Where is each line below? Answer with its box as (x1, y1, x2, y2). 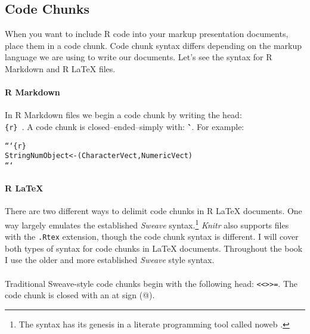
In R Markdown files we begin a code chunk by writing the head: (5, 109, 242, 121)
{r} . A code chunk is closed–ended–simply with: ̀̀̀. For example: (5, 120, 244, 132)
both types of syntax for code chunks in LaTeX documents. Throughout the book (5, 242, 303, 254)
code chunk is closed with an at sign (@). (5, 289, 155, 301)
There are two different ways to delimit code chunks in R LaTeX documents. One (5, 205, 302, 217)
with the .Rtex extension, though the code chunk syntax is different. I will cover (5, 230, 299, 243)
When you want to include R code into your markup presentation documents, (5, 27, 289, 40)
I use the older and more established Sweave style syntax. (5, 253, 215, 266)
